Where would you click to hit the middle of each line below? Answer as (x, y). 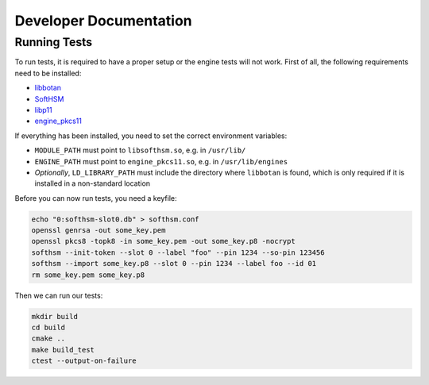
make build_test (63, 350)
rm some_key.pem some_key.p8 (88, 275)
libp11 (43, 110)
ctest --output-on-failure (84, 361)
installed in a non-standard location (93, 183)
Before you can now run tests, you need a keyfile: (96, 198)
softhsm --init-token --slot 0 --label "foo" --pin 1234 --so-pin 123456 (178, 252)
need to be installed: (48, 73)
